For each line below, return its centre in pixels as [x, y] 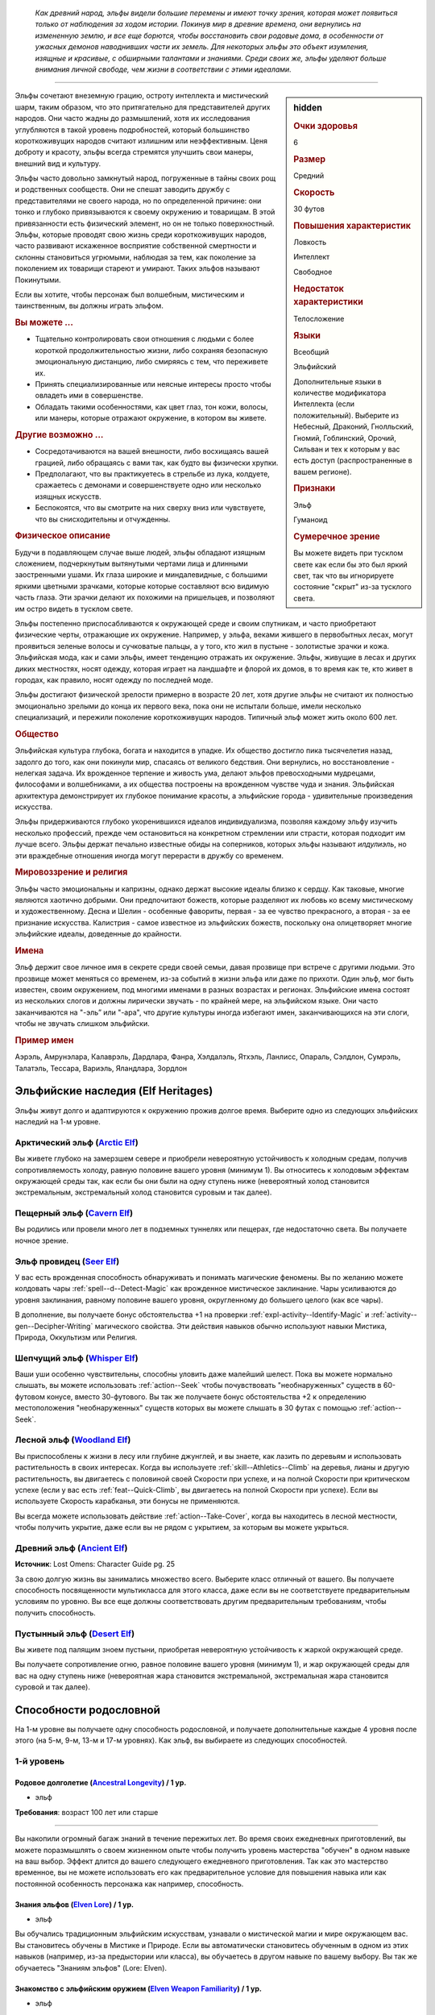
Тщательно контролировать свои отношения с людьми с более [145, 339]
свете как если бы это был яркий [351, 564]
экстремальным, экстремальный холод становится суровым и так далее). [143, 1192]
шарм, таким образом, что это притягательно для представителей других [143, 107]
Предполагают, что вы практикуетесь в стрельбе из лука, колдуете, [152, 474]
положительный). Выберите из [346, 415]
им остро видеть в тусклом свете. [74, 609]
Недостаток [319, 289]
